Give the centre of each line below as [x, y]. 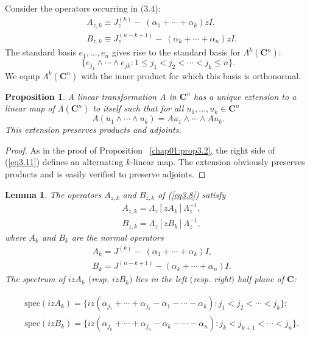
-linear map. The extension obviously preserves [218, 162]
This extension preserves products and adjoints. [93, 129]
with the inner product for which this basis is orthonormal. [191, 75]
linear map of [30, 108]
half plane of [261, 279]
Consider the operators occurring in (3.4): [83, 8]
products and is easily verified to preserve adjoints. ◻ [105, 173]
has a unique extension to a [245, 96]
